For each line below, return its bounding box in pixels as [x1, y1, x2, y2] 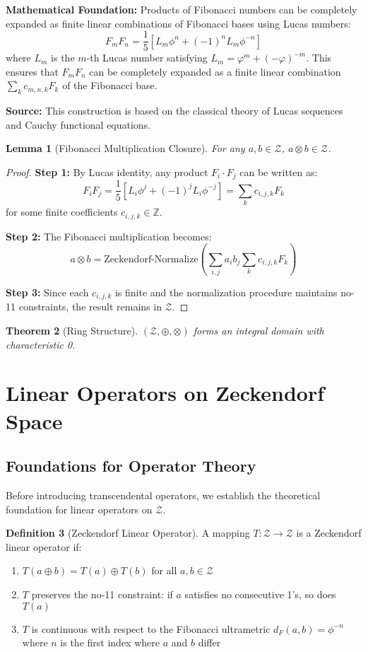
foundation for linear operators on [6, 501, 153, 516]
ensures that [6, 64, 59, 78]
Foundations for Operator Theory [6, 455, 256, 477]
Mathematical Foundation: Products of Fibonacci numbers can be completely [6, 2, 357, 16]
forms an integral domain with [193, 323, 324, 338]
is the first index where [60, 635, 160, 650]
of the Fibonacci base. [62, 78, 158, 93]
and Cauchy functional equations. [6, 117, 151, 132]
